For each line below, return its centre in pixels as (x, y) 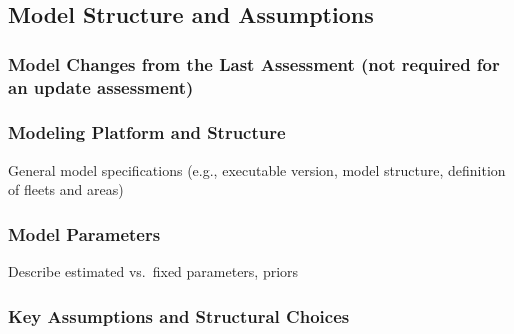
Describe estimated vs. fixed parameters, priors (153, 271)
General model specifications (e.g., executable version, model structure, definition (257, 169)
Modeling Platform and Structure (147, 132)
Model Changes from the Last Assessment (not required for (254, 63)
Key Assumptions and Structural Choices (179, 315)
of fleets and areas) (66, 189)
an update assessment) (101, 86)
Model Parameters (84, 233)
